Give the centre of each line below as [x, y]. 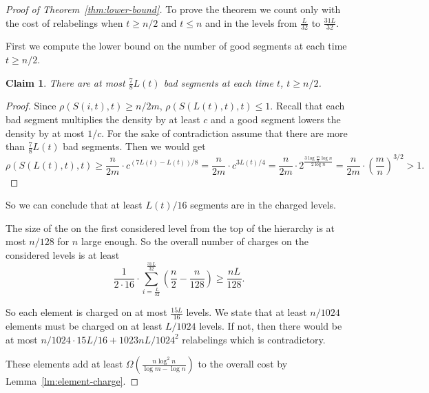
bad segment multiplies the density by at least [103, 119]
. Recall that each [307, 106]
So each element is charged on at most [86, 312]
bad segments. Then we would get [134, 146]
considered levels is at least [63, 254]
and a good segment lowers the [276, 119]
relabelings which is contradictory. [254, 339]
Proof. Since [31, 106]
